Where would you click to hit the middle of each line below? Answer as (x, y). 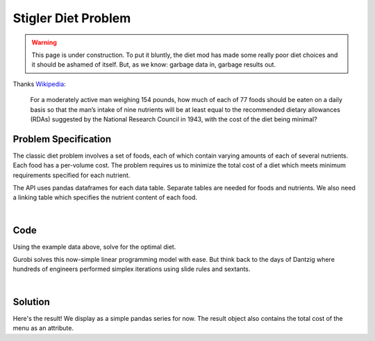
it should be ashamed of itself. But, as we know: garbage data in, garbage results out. (154, 65)
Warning (44, 42)
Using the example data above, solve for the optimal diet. (94, 247)
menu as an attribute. (43, 328)
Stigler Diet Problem (72, 18)
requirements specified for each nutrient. (72, 175)
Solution (31, 302)
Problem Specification (62, 139)
